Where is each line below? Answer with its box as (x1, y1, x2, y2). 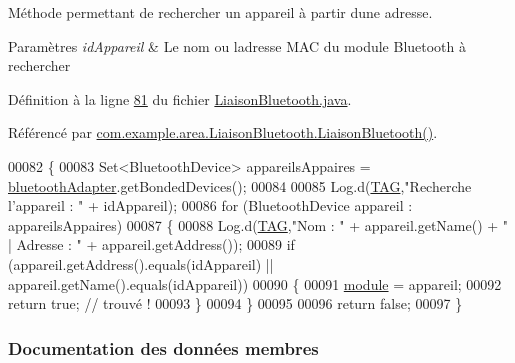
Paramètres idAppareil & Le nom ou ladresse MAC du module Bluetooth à (8, 35, 467, 56)
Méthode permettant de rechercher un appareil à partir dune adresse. (8, 2, 433, 22)
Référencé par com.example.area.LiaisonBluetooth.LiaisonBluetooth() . (8, 122, 438, 143)
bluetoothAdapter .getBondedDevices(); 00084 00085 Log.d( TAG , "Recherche (8, 175, 472, 196)
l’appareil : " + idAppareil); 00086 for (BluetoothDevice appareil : (8, 195, 413, 216)
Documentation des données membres (8, 335, 319, 360)
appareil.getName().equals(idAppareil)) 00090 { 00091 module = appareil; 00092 (8, 273, 502, 294)
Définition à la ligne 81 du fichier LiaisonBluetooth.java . (8, 88, 352, 109)
